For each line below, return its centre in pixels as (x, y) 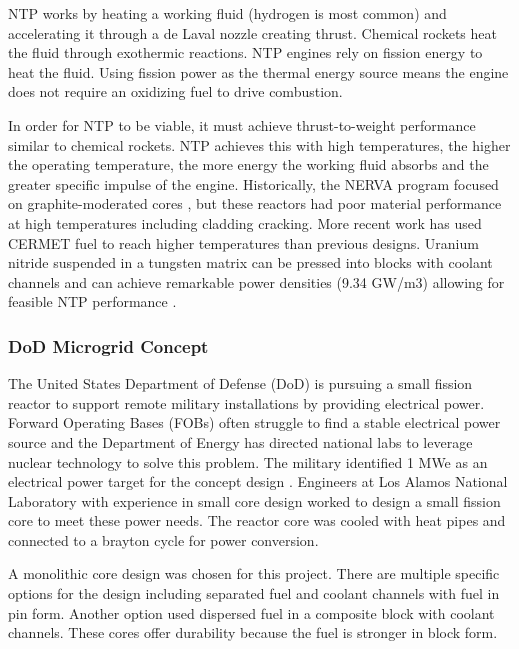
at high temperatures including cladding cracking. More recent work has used (245, 222)
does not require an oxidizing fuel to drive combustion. (175, 91)
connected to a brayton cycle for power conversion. (163, 539)
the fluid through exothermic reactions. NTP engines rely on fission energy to (245, 52)
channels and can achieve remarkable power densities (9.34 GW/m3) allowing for (256, 281)
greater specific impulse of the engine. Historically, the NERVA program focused (253, 183)
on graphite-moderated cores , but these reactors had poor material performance (255, 203)
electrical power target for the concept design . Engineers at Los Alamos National (258, 481)
